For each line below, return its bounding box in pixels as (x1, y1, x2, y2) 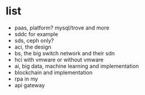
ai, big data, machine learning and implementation (14, 62, 140, 70)
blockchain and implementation (14, 69, 93, 76)
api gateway (14, 81, 45, 88)
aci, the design (14, 43, 52, 51)
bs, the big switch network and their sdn (14, 49, 115, 57)
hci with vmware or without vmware (14, 56, 104, 63)
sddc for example (14, 30, 59, 37)
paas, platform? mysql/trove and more (14, 24, 109, 31)
